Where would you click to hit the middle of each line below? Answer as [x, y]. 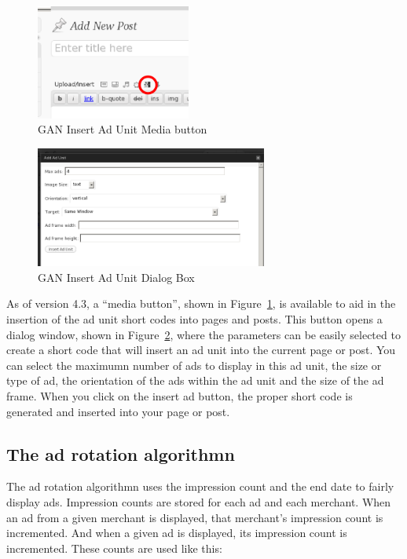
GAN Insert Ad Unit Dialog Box [116, 277]
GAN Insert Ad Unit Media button [123, 129]
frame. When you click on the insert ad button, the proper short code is [180, 395]
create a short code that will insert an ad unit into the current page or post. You [201, 350]
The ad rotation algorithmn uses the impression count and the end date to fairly [200, 486]
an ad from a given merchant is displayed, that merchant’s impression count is [195, 517]
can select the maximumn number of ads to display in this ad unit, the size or [194, 365]
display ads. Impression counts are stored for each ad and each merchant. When [199, 501]
